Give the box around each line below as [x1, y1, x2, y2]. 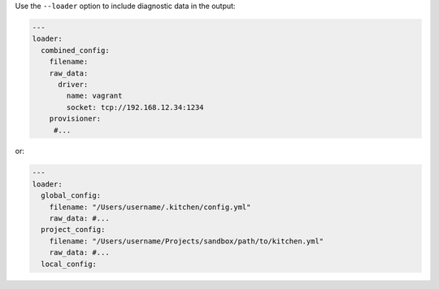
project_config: [41, 225, 106, 234]
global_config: [41, 191, 102, 200]
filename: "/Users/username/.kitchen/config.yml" [49, 202, 251, 212]
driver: [58, 80, 89, 89]
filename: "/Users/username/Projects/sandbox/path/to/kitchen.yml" [49, 236, 324, 246]
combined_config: [41, 46, 110, 55]
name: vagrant [66, 91, 123, 101]
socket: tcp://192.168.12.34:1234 [66, 103, 204, 112]
